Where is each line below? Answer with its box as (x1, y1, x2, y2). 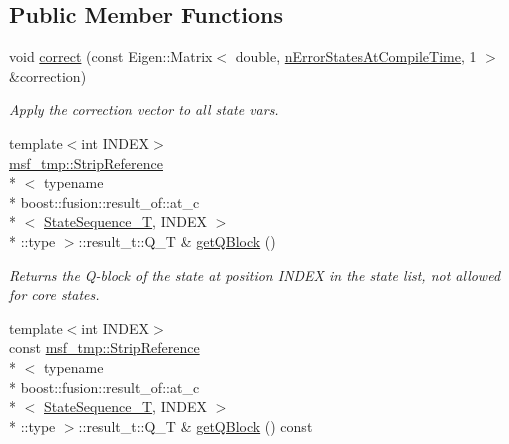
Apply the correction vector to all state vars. (9, 99, 279, 120)
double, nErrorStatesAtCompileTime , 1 (235, 46, 477, 67)
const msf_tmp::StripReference (9, 337, 200, 358)
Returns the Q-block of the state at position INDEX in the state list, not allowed (9, 264, 501, 285)
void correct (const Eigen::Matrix (9, 46, 213, 67)
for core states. (9, 284, 100, 305)
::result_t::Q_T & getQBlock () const (78, 415, 313, 436)
